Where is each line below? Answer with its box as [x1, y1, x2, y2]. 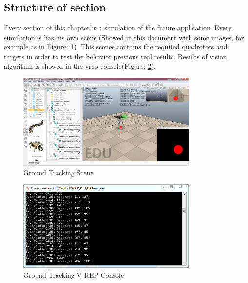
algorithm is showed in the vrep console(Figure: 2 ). [4, 61, 156, 71]
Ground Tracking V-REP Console [23, 269, 124, 280]
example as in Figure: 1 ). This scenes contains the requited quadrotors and [4, 41, 228, 52]
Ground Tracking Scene [23, 167, 94, 178]
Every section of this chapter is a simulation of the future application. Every [4, 22, 232, 33]
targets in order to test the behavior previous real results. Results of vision [4, 51, 227, 61]
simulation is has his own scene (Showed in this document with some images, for [4, 32, 244, 42]
